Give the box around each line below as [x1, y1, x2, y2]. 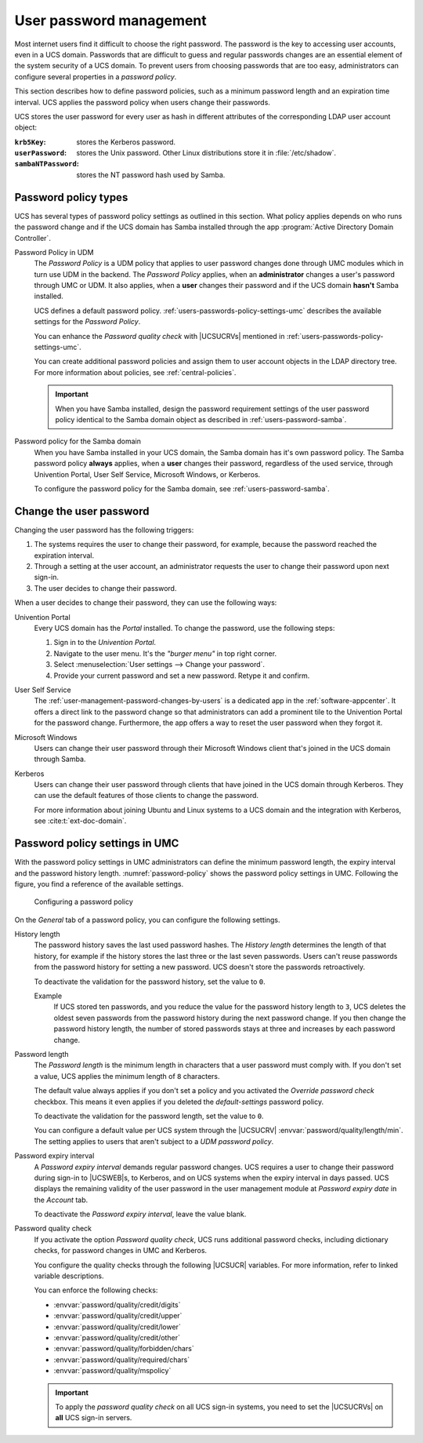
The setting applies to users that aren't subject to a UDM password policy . [34, 1136, 274, 1146]
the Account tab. [34, 1195, 89, 1204]
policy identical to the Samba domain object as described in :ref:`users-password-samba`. [55, 415, 347, 424]
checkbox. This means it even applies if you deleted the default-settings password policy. [34, 1097, 324, 1106]
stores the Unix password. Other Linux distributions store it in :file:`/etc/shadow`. [76, 148, 337, 158]
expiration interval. [34, 550, 95, 560]
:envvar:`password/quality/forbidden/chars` [53, 1344, 195, 1354]
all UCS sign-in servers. [55, 1413, 132, 1423]
